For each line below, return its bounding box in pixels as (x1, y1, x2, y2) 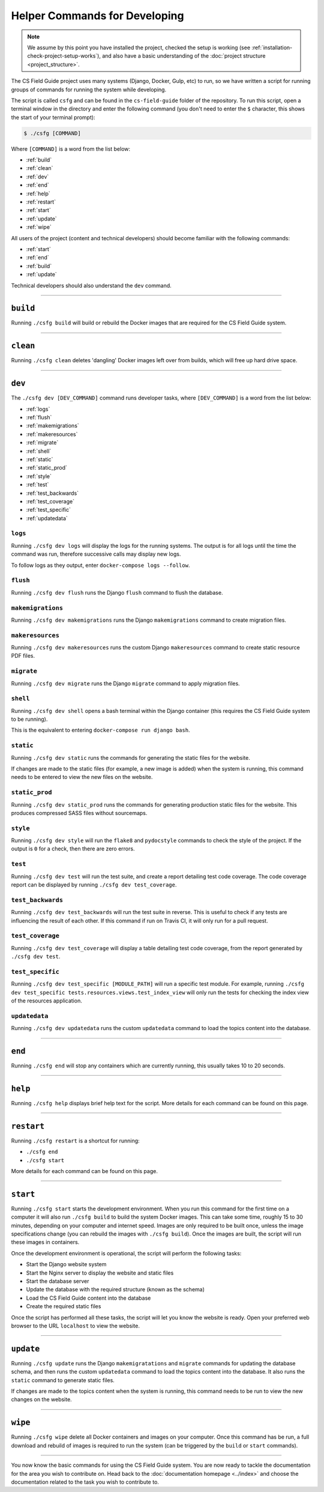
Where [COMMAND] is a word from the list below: (11, 145, 131, 153)
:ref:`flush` (26, 414, 52, 420)
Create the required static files (26, 1303, 101, 1310)
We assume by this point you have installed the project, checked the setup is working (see (27, 44, 251, 51)
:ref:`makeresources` (26, 430, 78, 438)
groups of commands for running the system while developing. (11, 86, 167, 93)
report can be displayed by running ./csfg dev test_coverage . (11, 881, 177, 888)
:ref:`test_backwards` (26, 490, 79, 497)
